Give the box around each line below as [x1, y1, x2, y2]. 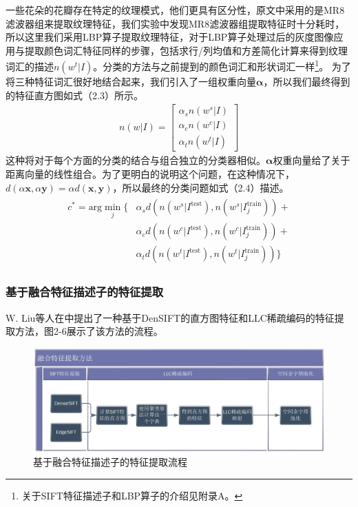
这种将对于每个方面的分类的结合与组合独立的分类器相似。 [6, 153, 266, 167]
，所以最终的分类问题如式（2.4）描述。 [112, 180, 289, 194]
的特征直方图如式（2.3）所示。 [6, 87, 143, 102]
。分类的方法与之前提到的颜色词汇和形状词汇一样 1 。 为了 [93, 57, 351, 74]
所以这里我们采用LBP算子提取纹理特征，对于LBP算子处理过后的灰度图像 [6, 30, 334, 44]
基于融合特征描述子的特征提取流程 [33, 455, 187, 469]
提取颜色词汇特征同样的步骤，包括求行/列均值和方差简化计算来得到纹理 [24, 43, 348, 57]
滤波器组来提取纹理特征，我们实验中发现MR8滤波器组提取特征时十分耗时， [6, 16, 345, 30]
